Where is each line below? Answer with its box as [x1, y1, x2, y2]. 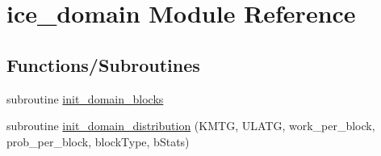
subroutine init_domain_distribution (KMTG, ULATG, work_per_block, [6, 117, 375, 134]
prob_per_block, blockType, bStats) [6, 133, 190, 150]
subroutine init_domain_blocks [6, 90, 164, 107]
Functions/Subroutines [6, 52, 200, 77]
